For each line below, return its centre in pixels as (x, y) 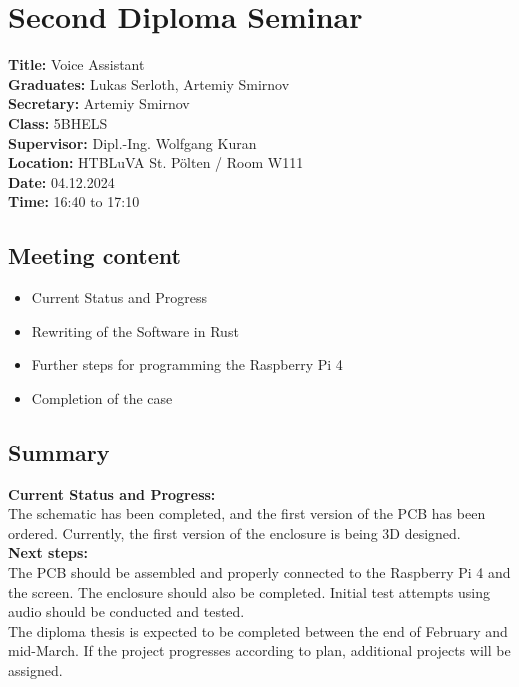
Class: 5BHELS (58, 122)
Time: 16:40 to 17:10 (74, 201)
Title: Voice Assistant (76, 64)
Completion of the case (102, 397)
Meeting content (94, 255)
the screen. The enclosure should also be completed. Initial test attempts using (249, 591)
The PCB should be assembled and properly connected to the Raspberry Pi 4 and (259, 572)
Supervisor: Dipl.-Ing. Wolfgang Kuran (132, 142)
